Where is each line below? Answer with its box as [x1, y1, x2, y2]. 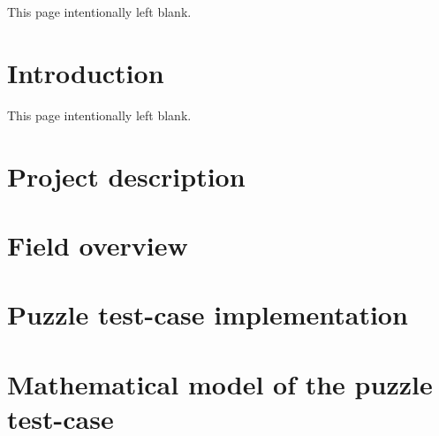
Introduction [7, 54, 164, 90]
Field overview [7, 226, 188, 263]
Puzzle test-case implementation [7, 296, 408, 333]
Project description [7, 157, 246, 194]
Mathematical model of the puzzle [7, 365, 433, 402]
